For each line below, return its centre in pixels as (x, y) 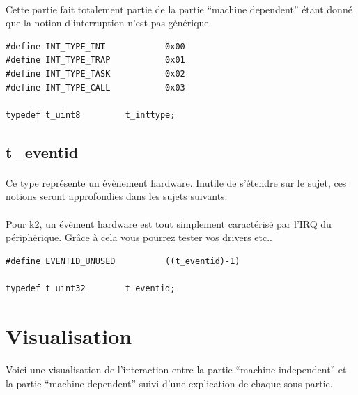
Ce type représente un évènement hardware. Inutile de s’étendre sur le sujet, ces (176, 182)
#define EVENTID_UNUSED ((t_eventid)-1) (123, 261)
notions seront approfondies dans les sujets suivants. (117, 196)
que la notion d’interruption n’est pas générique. (109, 23)
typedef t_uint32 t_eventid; (91, 288)
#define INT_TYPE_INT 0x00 (95, 46)
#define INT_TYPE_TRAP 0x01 (95, 60)
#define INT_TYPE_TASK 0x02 (95, 73)
